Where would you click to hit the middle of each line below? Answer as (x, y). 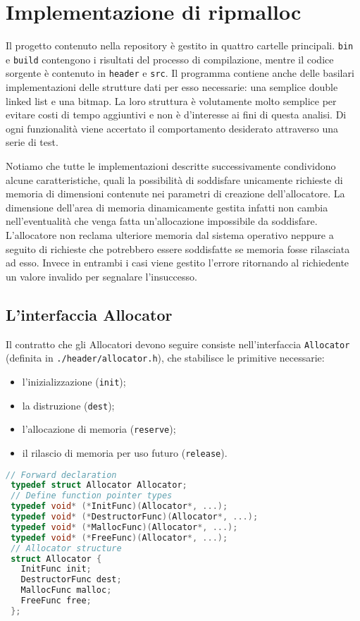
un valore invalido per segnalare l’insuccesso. (101, 276)
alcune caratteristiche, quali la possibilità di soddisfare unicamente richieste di (174, 179)
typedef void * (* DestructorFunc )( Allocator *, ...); (135, 517)
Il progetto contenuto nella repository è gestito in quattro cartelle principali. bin (180, 45)
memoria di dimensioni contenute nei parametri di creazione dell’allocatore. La (175, 193)
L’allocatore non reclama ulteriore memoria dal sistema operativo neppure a (170, 235)
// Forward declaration (61, 475)
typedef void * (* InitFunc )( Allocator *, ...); (119, 506)
